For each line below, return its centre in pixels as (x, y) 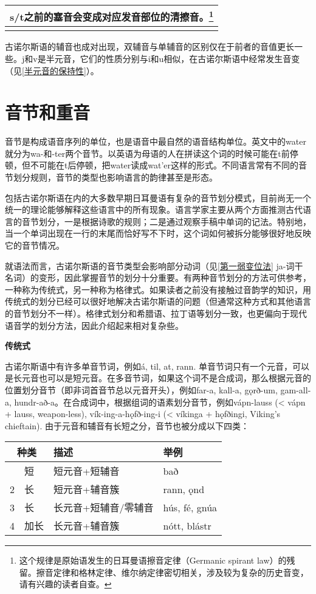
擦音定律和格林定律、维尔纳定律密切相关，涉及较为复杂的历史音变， (172, 572)
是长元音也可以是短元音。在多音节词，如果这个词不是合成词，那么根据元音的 (158, 378)
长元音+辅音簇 (87, 526)
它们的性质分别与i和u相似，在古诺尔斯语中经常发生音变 (190, 58)
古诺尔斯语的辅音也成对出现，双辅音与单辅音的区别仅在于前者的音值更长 (149, 47)
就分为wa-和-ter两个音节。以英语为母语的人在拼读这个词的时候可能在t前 (147, 153)
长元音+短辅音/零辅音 (104, 508)
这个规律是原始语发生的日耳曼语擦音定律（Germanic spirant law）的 (153, 560)
